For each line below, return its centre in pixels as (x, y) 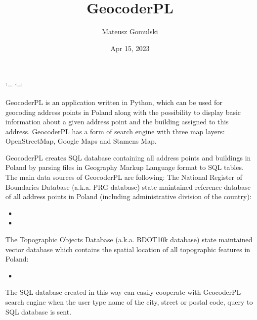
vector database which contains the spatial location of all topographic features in (128, 249)
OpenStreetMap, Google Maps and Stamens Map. (81, 141)
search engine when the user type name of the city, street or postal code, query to (129, 302)
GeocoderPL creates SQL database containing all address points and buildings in (128, 157)
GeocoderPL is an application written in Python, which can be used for (114, 102)
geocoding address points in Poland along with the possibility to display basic (123, 112)
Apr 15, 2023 (130, 48)
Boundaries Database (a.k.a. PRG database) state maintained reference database (128, 187)
